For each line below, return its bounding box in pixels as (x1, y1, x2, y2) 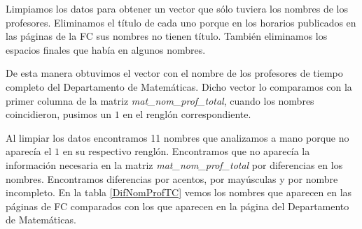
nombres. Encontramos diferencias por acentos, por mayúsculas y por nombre (6, 171, 338, 186)
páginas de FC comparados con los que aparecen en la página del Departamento (6, 198, 349, 213)
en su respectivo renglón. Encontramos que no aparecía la (62, 144, 310, 158)
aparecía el (6, 144, 52, 158)
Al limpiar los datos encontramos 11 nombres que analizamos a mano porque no (6, 130, 349, 145)
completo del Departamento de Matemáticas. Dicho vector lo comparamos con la (6, 79, 352, 94)
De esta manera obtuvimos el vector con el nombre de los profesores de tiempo (6, 66, 343, 80)
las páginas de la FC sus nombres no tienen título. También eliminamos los (6, 29, 328, 43)
